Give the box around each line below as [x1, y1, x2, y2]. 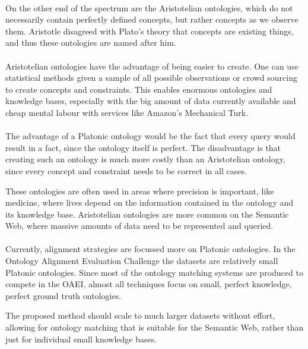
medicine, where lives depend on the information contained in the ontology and [5, 196, 294, 209]
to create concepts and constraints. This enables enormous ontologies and [5, 83, 272, 95]
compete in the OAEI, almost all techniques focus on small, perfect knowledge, [5, 278, 292, 290]
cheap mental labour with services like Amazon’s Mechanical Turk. [5, 106, 249, 118]
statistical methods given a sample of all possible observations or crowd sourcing [5, 71, 297, 84]
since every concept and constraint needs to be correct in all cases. [5, 164, 247, 177]
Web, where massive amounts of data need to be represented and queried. [5, 219, 274, 232]
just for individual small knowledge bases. [5, 332, 157, 345]
